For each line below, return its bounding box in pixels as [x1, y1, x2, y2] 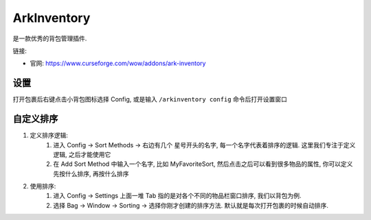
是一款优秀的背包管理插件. [12, 34, 87, 42]
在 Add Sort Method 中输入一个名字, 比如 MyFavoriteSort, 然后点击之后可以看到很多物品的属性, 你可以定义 [53, 160, 353, 168]
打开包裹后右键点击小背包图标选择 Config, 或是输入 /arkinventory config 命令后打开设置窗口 [12, 95, 288, 103]
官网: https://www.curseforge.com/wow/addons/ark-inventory [30, 59, 206, 68]
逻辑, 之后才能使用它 [53, 150, 111, 158]
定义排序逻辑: [30, 131, 69, 140]
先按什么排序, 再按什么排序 [53, 169, 129, 178]
